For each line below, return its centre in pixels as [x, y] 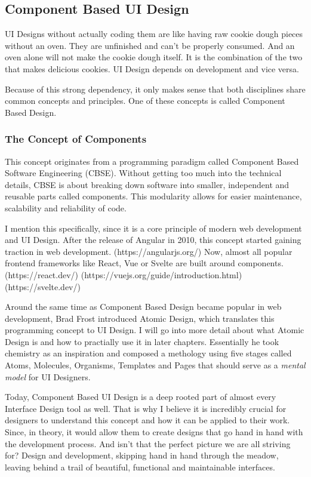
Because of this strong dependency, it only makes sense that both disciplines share [155, 89]
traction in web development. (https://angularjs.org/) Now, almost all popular [149, 251]
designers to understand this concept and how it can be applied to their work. [147, 420]
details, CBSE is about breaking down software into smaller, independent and [147, 184]
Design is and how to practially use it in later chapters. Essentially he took [142, 341]
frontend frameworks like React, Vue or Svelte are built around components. [144, 263]
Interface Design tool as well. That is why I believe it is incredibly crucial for [146, 408]
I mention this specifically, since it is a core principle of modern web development [153, 228]
